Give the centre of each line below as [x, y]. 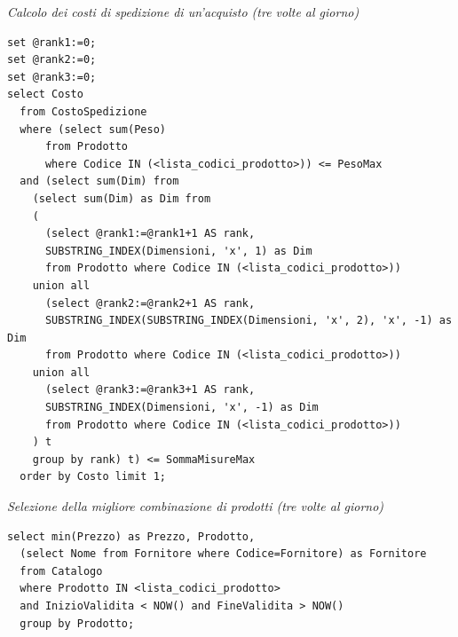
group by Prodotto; [77, 623]
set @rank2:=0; [52, 60]
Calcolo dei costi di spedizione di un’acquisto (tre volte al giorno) [183, 12]
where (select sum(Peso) [93, 129]
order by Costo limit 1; [93, 477]
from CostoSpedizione [83, 111]
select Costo [45, 94]
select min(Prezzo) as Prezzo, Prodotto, [131, 536]
